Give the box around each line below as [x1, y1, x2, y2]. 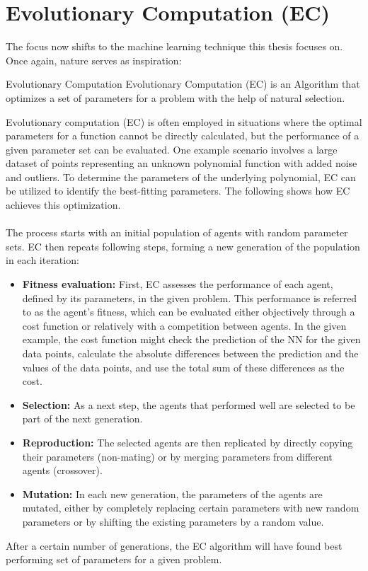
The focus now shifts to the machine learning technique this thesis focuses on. [6, 39, 343, 54]
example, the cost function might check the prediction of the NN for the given [22, 332, 361, 347]
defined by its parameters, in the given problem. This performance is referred [22, 290, 357, 305]
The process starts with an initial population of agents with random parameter [6, 225, 348, 240]
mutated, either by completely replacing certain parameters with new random [22, 500, 360, 515]
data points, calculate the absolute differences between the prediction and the [22, 346, 359, 360]
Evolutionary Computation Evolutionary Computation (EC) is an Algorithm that [6, 76, 360, 91]
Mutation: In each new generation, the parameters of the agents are [22, 486, 323, 501]
